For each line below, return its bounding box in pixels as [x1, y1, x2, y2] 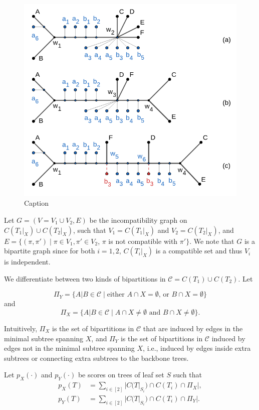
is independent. [4, 256, 51, 267]
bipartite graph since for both [4, 245, 95, 256]
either [107, 291, 125, 299]
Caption [24, 198, 49, 208]
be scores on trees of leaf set [78, 369, 164, 380]
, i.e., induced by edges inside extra [143, 343, 251, 353]
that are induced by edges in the [143, 323, 243, 333]
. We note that [189, 235, 234, 246]
